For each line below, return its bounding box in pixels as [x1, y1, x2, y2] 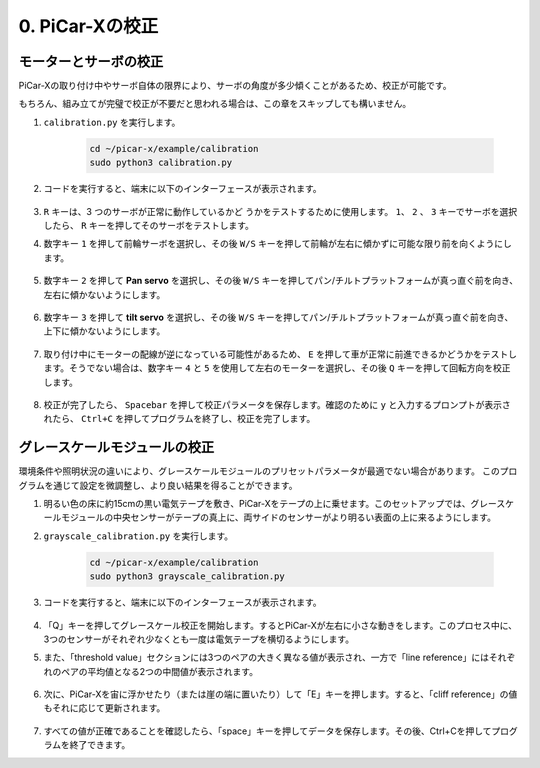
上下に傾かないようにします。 [43, 325, 166, 337]
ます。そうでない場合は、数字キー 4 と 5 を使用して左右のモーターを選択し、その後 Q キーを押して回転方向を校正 [43, 362, 511, 374]
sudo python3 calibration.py [89, 157, 233, 169]
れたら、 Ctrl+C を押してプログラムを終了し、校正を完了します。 [43, 413, 316, 425]
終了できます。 [69, 739, 131, 751]
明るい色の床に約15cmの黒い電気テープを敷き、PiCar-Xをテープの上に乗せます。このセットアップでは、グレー [43, 497, 497, 509]
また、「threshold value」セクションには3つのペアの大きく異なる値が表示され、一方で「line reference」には [43, 651, 490, 664]
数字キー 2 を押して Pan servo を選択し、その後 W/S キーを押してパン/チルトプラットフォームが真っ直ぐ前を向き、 [43, 275, 519, 287]
